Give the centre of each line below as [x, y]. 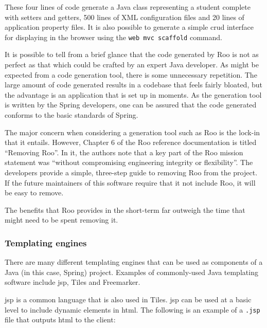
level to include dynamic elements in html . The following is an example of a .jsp [132, 309]
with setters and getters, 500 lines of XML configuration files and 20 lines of [124, 17]
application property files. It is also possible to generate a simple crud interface [129, 27]
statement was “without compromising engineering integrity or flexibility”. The [129, 162]
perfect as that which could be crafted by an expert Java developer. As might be [132, 65]
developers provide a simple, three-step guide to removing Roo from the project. [131, 172]
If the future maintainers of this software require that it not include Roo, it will [130, 182]
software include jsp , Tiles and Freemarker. [73, 282]
